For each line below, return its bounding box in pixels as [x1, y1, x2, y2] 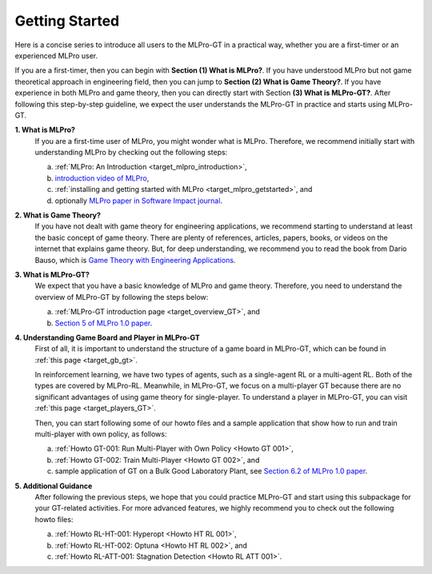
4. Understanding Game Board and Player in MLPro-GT [14, 333, 200, 342]
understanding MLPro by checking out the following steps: [34, 148, 228, 157]
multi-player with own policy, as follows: [34, 429, 167, 439]
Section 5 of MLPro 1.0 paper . [54, 318, 153, 328]
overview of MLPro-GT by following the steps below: [34, 292, 209, 301]
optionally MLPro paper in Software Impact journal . [54, 196, 223, 205]
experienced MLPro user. [14, 50, 98, 60]
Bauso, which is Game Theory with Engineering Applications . [34, 255, 236, 265]
